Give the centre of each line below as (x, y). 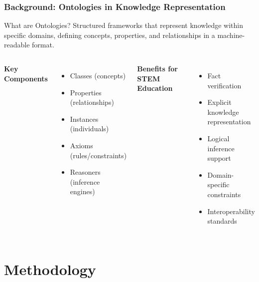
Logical (218, 138)
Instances (84, 119)
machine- (231, 35)
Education (155, 88)
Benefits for (157, 68)
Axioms (81, 145)
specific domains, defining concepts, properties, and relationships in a (110, 35)
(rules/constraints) (98, 155)
